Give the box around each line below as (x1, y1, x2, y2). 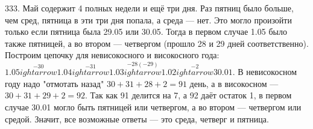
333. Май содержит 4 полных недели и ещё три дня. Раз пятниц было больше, (5, 2, 294, 14)
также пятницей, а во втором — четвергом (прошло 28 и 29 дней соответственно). (5, 37, 309, 49)
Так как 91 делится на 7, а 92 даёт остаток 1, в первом (90, 89, 292, 101)
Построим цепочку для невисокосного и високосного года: (5, 49, 220, 61)
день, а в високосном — (189, 77, 279, 89)
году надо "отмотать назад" (5, 77, 104, 89)
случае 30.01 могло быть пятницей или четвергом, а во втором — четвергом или (5, 100, 302, 113)
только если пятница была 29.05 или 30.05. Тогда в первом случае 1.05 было (5, 25, 287, 38)
